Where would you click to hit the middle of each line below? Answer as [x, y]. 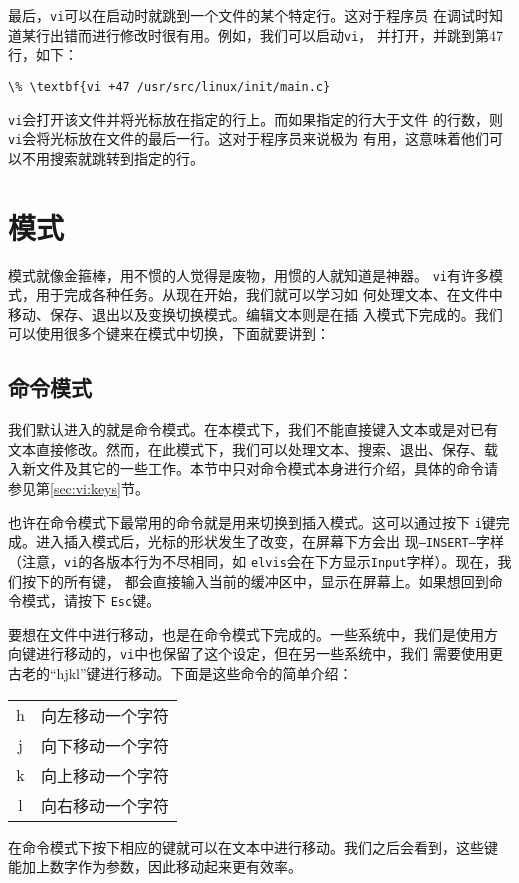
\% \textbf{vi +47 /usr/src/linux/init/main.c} [169, 86]
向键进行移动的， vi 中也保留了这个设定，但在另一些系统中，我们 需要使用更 [255, 653]
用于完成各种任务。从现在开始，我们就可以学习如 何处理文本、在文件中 [269, 294]
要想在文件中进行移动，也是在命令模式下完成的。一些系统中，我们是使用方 [253, 633]
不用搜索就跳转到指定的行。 [112, 157]
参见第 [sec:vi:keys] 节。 [78, 488]
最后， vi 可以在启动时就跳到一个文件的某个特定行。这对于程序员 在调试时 [248, 15]
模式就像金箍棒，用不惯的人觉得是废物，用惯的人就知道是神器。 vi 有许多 [248, 274]
